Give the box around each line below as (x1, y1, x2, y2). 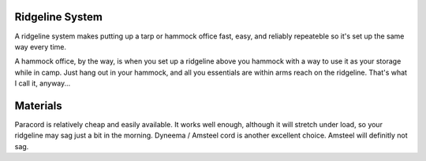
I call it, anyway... (14, 79, 71, 88)
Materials (14, 99, 62, 112)
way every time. (14, 42, 67, 51)
